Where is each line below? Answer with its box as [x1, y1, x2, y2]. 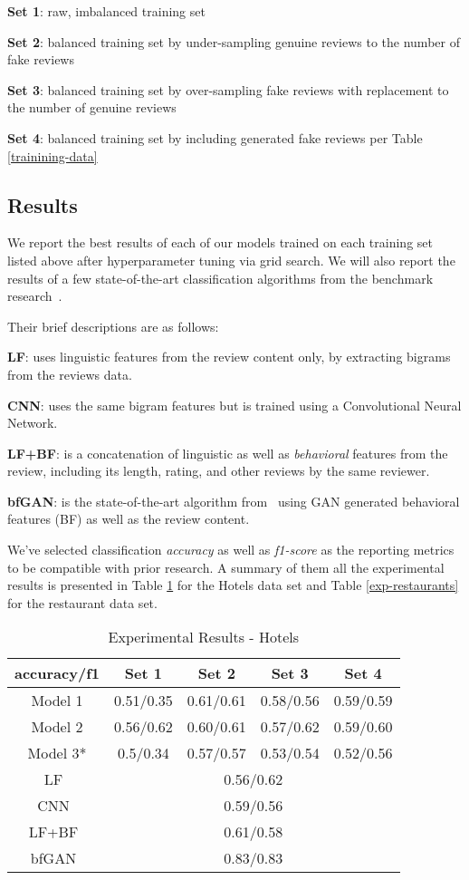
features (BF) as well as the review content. [7, 509, 250, 528]
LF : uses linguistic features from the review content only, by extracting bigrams [7, 347, 451, 366]
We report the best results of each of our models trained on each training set [7, 233, 433, 252]
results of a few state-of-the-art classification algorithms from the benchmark [7, 268, 434, 287]
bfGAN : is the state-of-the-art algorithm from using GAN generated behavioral [7, 491, 460, 510]
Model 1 [31, 690, 83, 711]
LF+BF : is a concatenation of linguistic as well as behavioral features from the [7, 443, 448, 462]
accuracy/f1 [14, 662, 100, 684]
